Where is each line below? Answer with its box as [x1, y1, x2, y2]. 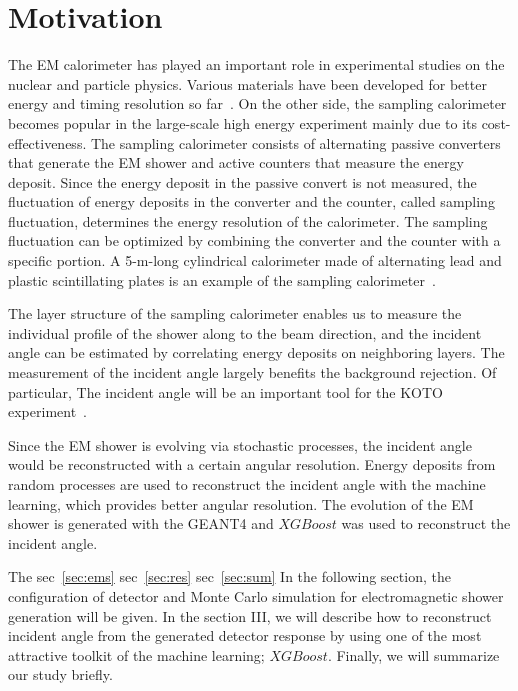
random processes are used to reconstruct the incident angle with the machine [8, 474, 486, 494]
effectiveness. [8, 132, 87, 153]
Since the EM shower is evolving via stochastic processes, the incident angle [8, 434, 472, 455]
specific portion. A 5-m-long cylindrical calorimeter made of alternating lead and [8, 250, 502, 271]
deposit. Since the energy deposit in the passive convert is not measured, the [8, 171, 477, 192]
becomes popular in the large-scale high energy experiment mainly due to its [8, 112, 477, 133]
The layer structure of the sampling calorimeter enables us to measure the [8, 303, 462, 324]
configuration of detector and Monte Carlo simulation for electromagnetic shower [8, 585, 504, 606]
